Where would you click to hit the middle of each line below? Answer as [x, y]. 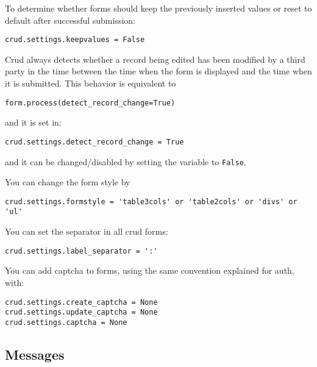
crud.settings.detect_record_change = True [94, 142]
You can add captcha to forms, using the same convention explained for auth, [150, 270]
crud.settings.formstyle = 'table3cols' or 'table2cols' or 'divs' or [151, 201]
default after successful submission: [70, 20]
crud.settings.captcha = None [66, 322]
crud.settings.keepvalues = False [75, 40]
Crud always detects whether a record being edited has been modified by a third [155, 59]
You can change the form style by [68, 182]
